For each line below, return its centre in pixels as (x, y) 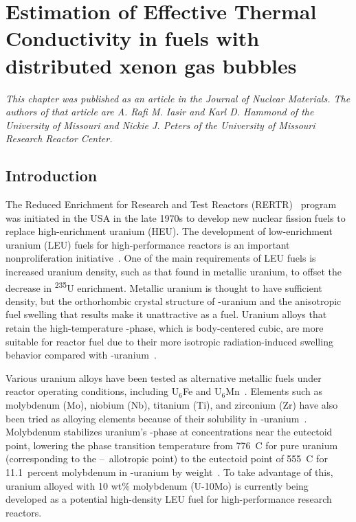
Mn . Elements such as (274, 391)
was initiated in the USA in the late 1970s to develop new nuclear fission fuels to (176, 217)
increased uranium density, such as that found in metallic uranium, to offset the (174, 272)
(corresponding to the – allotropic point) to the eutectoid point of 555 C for (167, 458)
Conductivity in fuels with (133, 38)
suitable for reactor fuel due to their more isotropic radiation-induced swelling (169, 341)
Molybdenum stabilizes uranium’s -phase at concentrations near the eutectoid (169, 432)
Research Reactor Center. (59, 138)
